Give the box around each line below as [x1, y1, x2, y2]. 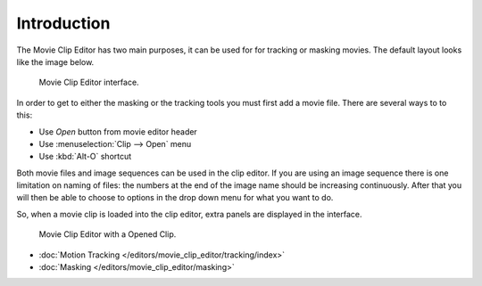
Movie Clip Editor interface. [38, 77, 139, 88]
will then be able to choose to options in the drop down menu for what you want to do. [16, 192, 334, 203]
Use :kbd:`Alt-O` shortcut [38, 151, 132, 162]
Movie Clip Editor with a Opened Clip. [38, 229, 177, 240]
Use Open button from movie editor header [38, 126, 198, 137]
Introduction [16, 13, 111, 33]
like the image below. [16, 56, 95, 67]
